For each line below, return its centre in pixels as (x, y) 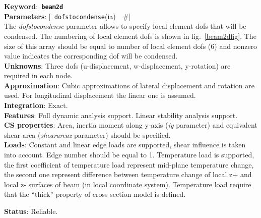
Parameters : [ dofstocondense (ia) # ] (68, 16)
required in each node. (38, 75)
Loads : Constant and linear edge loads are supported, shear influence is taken (125, 145)
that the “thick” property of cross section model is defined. (95, 194)
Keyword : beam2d (34, 6)
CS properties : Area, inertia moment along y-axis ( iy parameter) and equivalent (131, 125)
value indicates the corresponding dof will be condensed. (91, 56)
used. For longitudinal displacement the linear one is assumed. (100, 95)
